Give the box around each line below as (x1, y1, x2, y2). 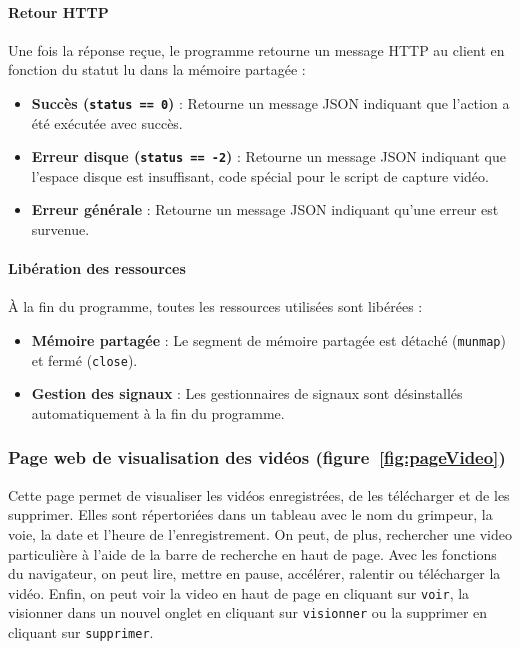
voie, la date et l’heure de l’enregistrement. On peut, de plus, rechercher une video (8, 523, 512, 544)
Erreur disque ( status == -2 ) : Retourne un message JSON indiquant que (31, 146, 506, 167)
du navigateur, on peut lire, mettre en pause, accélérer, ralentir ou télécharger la (8, 563, 501, 584)
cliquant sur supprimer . (8, 622, 154, 643)
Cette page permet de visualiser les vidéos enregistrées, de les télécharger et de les (8, 484, 510, 505)
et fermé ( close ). (31, 349, 138, 370)
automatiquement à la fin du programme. (31, 402, 285, 423)
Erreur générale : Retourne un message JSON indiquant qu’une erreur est (31, 199, 499, 220)
